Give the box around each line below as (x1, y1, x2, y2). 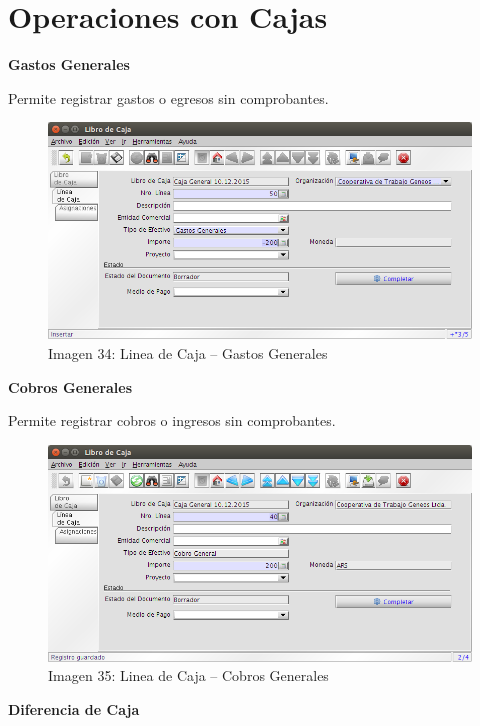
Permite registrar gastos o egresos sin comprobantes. (8, 87, 329, 108)
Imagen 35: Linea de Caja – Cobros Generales (48, 665, 329, 686)
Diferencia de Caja (8, 698, 140, 719)
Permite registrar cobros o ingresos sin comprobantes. (8, 410, 336, 431)
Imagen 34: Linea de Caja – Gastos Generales (48, 342, 328, 363)
